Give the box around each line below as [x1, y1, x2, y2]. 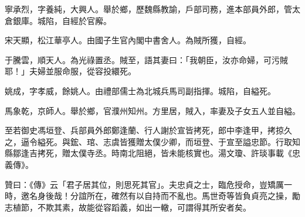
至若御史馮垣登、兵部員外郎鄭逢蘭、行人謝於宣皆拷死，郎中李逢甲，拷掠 [5, 124, 284, 136]
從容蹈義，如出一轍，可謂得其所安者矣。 [94, 201, 251, 213]
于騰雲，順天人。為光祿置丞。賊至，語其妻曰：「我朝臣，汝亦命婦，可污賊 [5, 53, 288, 66]
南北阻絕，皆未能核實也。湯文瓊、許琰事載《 [119, 147, 292, 159]
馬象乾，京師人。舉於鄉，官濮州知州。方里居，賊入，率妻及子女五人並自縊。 [5, 104, 300, 116]
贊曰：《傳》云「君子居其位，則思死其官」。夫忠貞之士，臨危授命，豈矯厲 [5, 178, 284, 190]
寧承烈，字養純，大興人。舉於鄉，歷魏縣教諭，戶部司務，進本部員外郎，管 [5, 3, 292, 15]
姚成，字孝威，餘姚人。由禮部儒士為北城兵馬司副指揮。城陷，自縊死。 [5, 84, 276, 97]
